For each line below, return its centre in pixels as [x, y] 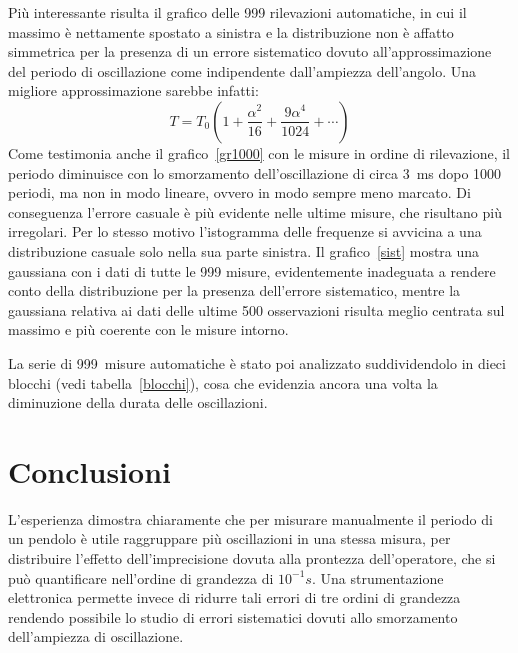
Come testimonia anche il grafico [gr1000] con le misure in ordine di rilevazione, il [259, 152]
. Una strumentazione [377, 577]
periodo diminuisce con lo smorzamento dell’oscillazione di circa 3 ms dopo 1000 [255, 172]
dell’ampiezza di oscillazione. [96, 636]
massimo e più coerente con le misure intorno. [148, 329]
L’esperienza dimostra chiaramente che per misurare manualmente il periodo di [250, 518]
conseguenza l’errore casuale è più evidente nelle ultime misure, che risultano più [255, 211]
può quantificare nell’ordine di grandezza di [141, 577]
